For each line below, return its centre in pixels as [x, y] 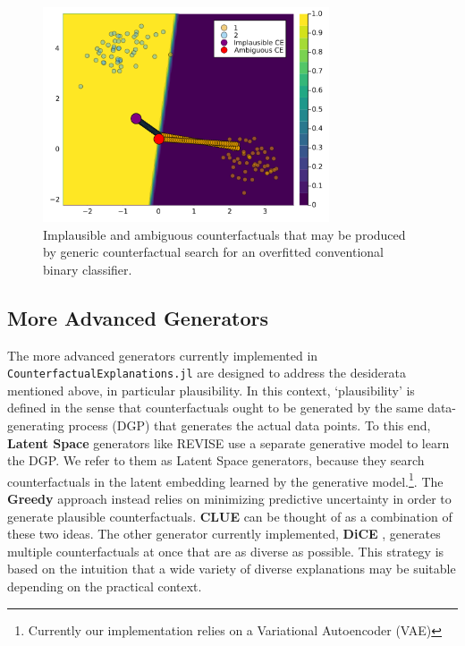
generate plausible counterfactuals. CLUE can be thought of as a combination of [230, 516]
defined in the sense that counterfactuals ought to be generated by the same [216, 408]
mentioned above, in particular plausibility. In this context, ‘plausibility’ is [211, 390]
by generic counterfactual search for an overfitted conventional [213, 252]
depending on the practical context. [105, 586]
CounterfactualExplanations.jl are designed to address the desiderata [207, 373]
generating [36, 425]
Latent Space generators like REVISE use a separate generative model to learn [228, 442]
